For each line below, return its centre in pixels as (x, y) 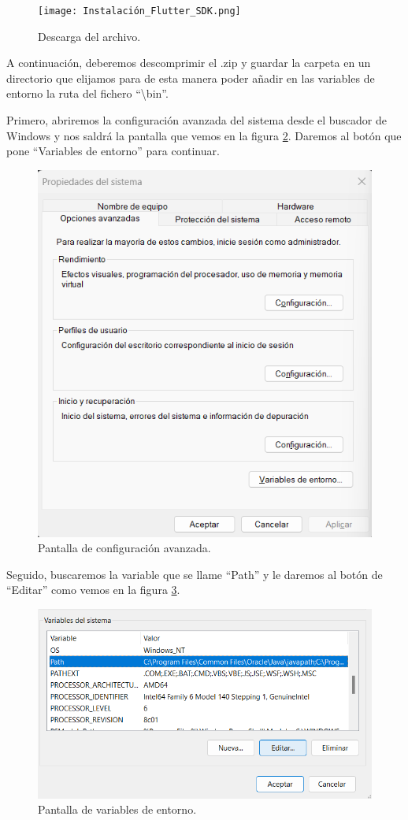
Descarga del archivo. (89, 36)
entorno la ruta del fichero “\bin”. (87, 93)
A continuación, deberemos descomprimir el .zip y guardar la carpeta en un (189, 63)
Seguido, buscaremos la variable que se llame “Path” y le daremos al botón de (195, 574)
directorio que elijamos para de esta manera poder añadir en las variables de (191, 78)
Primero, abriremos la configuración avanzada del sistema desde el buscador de (197, 120)
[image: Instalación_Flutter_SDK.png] (139, 11)
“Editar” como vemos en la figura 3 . (93, 590)
